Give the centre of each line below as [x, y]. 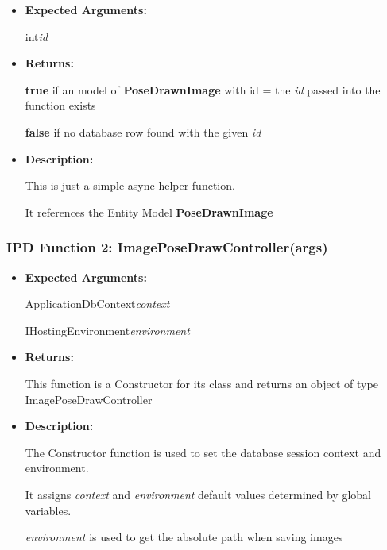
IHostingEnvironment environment [107, 330]
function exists [60, 105]
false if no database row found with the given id [143, 131]
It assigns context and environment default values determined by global [198, 494]
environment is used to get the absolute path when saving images [184, 537]
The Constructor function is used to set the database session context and [203, 452]
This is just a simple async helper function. [130, 185]
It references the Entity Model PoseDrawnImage [149, 212]
